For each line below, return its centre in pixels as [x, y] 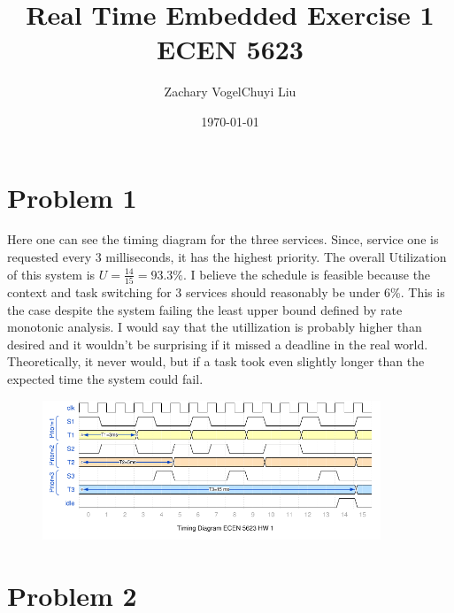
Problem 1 [72, 197]
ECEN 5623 [230, 49]
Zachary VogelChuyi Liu [230, 92]
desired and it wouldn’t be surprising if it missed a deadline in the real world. [218, 344]
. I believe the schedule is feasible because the [307, 274]
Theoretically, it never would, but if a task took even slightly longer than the [216, 361]
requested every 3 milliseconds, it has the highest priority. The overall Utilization [227, 257]
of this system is [51, 274]
